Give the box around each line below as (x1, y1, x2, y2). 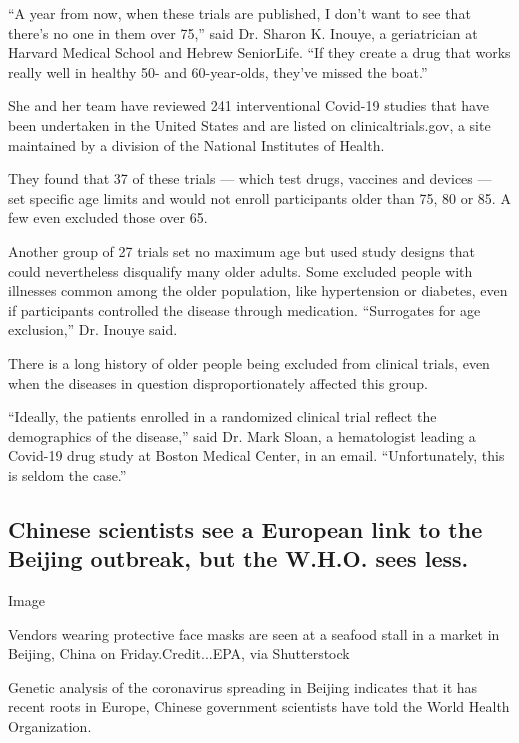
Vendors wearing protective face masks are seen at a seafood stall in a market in (8, 623, 500, 644)
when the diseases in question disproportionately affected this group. (8, 372, 428, 393)
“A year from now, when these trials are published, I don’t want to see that (8, 3, 471, 23)
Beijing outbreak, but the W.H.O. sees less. (8, 543, 469, 574)
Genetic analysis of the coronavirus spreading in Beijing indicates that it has (8, 676, 478, 697)
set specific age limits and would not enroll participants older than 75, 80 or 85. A (8, 187, 511, 208)
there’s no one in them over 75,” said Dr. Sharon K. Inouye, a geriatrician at (8, 22, 478, 43)
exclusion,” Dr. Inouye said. (8, 319, 178, 340)
